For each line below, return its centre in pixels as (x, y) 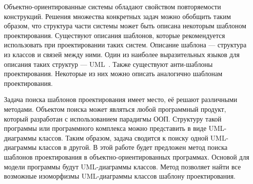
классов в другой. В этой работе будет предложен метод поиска (133, 147)
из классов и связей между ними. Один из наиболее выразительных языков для (122, 54)
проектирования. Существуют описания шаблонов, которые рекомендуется (115, 35)
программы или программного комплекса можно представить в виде (105, 128)
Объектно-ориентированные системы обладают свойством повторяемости (113, 6)
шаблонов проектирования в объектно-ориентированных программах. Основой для (127, 156)
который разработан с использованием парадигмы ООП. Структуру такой (113, 118)
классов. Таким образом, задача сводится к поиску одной (123, 137)
